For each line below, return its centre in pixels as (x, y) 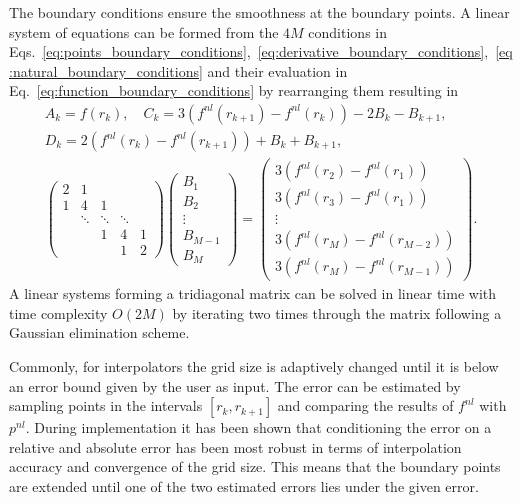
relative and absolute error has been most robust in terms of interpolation (235, 446)
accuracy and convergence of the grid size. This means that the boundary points (255, 466)
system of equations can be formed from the (144, 31)
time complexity (58, 312)
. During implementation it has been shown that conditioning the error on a (258, 427)
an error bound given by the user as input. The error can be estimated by (235, 385)
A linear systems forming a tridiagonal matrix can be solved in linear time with (253, 293)
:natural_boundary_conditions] (106, 70)
